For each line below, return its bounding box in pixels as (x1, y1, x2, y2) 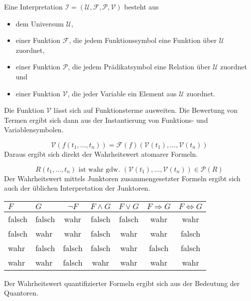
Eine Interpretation (4, 1, 63, 11)
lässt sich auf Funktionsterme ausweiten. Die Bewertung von (53, 105, 238, 115)
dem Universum (15, 18, 64, 28)
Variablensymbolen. (4, 124, 64, 135)
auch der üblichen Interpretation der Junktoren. (4, 183, 150, 193)
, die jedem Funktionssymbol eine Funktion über (69, 35, 217, 45)
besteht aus (124, 1, 159, 11)
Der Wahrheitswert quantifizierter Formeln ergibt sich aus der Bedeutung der (4, 278, 240, 288)
